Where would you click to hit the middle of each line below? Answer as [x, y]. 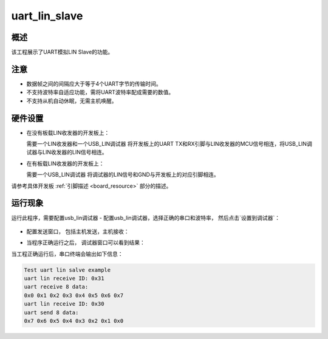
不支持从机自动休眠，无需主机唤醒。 [72, 101]
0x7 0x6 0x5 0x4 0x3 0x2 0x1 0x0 [74, 321]
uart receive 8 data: [56, 287]
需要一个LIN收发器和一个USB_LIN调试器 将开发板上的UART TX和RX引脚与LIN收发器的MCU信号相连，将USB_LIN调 [169, 144]
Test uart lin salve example [67, 270]
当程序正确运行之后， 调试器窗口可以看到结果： [86, 242]
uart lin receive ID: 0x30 [64, 304]
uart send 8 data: [51, 312]
